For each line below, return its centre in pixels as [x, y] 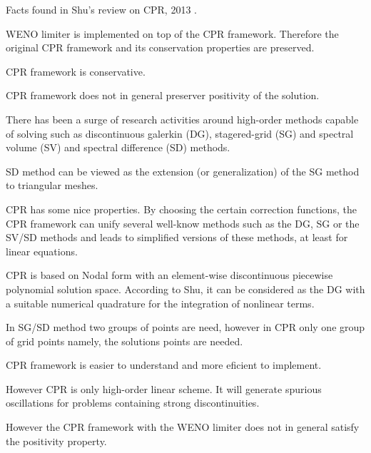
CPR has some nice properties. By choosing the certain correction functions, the [181, 209]
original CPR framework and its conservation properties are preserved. [160, 47]
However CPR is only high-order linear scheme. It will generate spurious [164, 388]
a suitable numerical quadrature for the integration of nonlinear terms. [160, 303]
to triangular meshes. [52, 185]
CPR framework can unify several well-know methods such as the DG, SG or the [183, 223]
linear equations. [42, 251]
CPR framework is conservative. [76, 71]
